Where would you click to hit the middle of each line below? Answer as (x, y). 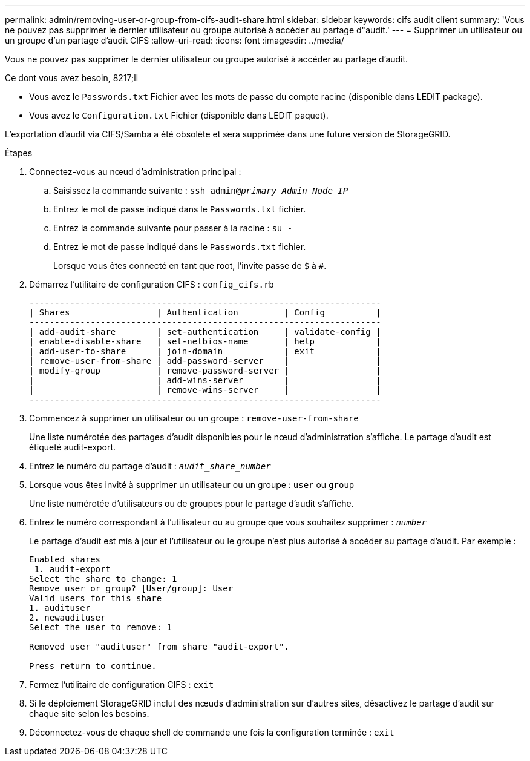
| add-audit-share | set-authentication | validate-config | (205, 332)
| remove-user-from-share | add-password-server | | (205, 361)
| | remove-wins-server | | (205, 390)
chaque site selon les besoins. (89, 713)
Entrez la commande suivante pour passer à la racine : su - (173, 228)
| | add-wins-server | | (205, 380)
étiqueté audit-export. (73, 447)
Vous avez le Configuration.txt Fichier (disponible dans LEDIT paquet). (179, 115)
